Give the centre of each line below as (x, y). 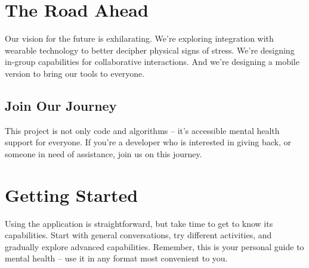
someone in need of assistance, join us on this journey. (103, 153)
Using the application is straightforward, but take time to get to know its (139, 223)
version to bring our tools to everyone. (75, 73)
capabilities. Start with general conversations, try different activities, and (138, 235)
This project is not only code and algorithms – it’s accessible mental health (142, 130)
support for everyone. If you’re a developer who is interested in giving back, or (148, 142)
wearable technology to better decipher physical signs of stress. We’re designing (150, 50)
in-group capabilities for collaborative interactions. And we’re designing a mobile (152, 62)
